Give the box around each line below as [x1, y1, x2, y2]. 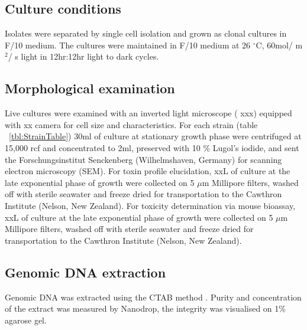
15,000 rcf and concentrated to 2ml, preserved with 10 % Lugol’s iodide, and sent [5, 141, 299, 153]
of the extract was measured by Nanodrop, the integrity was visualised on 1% [5, 302, 286, 315]
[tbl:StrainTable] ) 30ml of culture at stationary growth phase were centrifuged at [9, 130, 302, 142]
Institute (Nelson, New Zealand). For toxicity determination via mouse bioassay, [5, 199, 296, 211]
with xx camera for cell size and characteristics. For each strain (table [5, 118, 258, 130]
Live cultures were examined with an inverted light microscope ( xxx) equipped [5, 107, 292, 119]
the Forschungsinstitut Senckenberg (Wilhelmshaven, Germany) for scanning [5, 153, 282, 165]
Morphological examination [5, 79, 175, 97]
